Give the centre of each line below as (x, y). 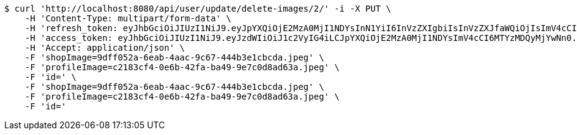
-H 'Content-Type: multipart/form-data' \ (128, 18)
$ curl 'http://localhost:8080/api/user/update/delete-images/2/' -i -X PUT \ (198, 9)
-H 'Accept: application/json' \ (105, 48)
